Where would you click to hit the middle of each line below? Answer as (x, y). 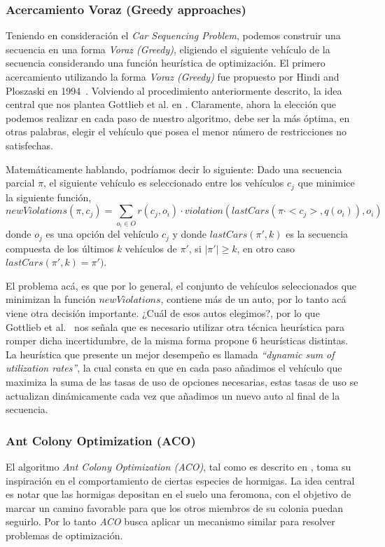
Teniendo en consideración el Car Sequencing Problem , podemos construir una (173, 35)
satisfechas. (29, 145)
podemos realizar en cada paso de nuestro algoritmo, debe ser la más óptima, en (178, 117)
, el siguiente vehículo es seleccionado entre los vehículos (163, 183)
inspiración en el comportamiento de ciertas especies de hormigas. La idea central (180, 480)
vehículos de (151, 248)
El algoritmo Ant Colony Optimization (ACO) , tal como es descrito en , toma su (178, 466)
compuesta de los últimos (60, 248)
